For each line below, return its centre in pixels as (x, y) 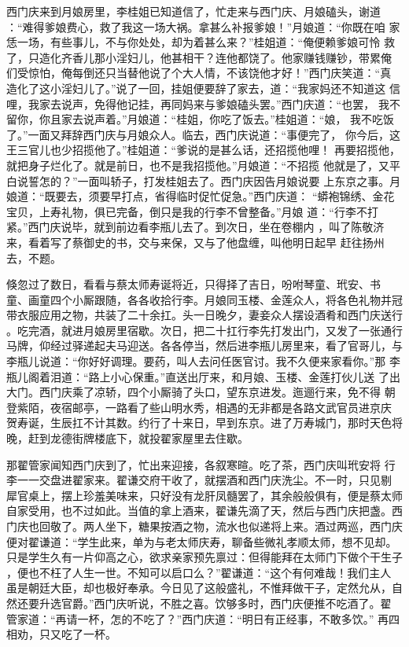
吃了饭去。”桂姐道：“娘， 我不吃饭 (308, 119)
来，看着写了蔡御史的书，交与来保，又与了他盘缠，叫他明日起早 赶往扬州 (195, 242)
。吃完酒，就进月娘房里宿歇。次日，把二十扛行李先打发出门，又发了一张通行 (204, 330)
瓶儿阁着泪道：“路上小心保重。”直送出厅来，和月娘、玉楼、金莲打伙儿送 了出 (203, 376)
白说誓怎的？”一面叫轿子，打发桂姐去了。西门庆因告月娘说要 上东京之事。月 (204, 180)
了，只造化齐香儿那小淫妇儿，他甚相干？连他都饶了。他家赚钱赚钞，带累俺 (199, 57)
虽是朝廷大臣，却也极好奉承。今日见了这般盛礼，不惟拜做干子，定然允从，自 (204, 588)
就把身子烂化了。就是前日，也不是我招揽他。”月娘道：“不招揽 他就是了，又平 (203, 165)
